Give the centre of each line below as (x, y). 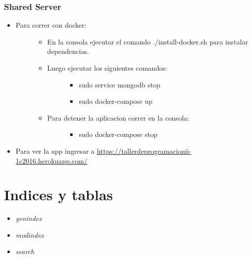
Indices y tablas (59, 194)
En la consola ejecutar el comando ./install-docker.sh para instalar (147, 41)
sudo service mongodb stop (120, 84)
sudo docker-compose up (116, 101)
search (25, 251)
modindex (30, 235)
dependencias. (68, 51)
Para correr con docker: (51, 25)
